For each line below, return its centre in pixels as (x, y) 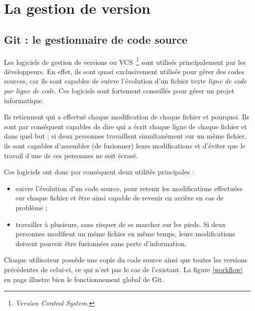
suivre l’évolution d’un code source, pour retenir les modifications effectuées (129, 188)
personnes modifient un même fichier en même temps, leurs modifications (125, 234)
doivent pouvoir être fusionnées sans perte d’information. (101, 243)
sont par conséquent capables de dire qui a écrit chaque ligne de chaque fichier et (126, 126)
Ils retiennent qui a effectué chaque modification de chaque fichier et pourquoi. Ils (127, 117)
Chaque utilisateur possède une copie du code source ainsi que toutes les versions (126, 260)
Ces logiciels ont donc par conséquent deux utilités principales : (99, 172)
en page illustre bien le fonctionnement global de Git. (84, 279)
